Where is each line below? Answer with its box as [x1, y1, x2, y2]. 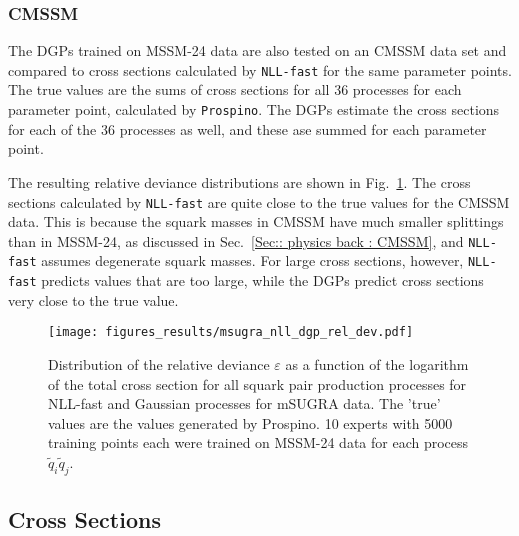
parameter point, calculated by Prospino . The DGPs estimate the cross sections [8, 99, 500, 120]
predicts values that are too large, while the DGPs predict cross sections [41, 270, 484, 291]
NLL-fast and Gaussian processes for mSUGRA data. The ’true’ [48, 393, 441, 414]
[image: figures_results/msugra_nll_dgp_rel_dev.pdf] [48, 325, 414, 340]
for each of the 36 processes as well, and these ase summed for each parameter [8, 118, 487, 139]
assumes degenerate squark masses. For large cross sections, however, [41, 250, 464, 271]
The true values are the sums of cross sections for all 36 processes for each [8, 79, 462, 100]
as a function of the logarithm [285, 353, 469, 374]
